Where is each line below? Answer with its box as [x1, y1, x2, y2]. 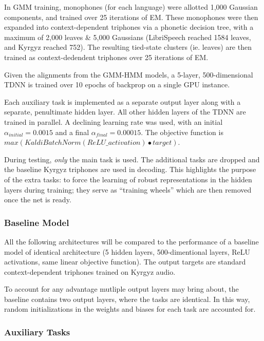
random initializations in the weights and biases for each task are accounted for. [4, 304, 256, 314]
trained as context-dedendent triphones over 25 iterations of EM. [4, 51, 209, 62]
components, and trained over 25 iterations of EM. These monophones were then [4, 11, 258, 22]
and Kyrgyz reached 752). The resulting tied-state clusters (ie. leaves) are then [4, 42, 252, 52]
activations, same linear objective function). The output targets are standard [4, 256, 246, 267]
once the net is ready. [4, 194, 71, 205]
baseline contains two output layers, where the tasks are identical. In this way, [4, 293, 250, 304]
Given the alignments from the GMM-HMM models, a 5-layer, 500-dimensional [4, 69, 253, 80]
